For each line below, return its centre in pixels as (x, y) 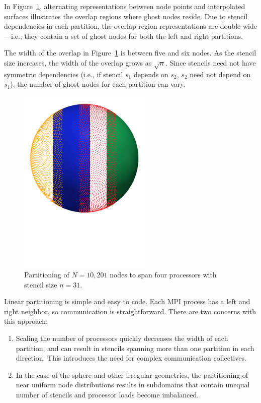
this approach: (26, 321)
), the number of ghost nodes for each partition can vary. (98, 84)
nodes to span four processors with (163, 275)
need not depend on (220, 74)
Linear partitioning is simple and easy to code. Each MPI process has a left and (127, 301)
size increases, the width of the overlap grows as (78, 62)
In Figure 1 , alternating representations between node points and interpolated (125, 6)
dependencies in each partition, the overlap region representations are (111, 26)
